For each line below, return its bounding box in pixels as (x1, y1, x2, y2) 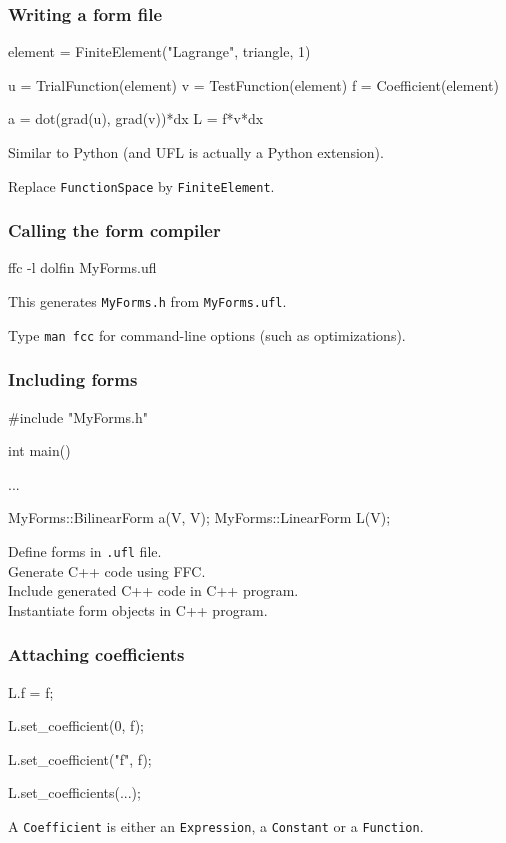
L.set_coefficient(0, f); (8, 715, 144, 736)
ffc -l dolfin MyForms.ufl (8, 257, 157, 278)
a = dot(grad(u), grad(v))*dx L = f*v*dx (8, 108, 264, 129)
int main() (8, 440, 71, 461)
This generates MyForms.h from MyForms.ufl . (8, 291, 287, 312)
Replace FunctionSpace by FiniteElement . (8, 175, 275, 196)
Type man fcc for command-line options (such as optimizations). (8, 324, 406, 345)
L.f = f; (8, 681, 54, 702)
